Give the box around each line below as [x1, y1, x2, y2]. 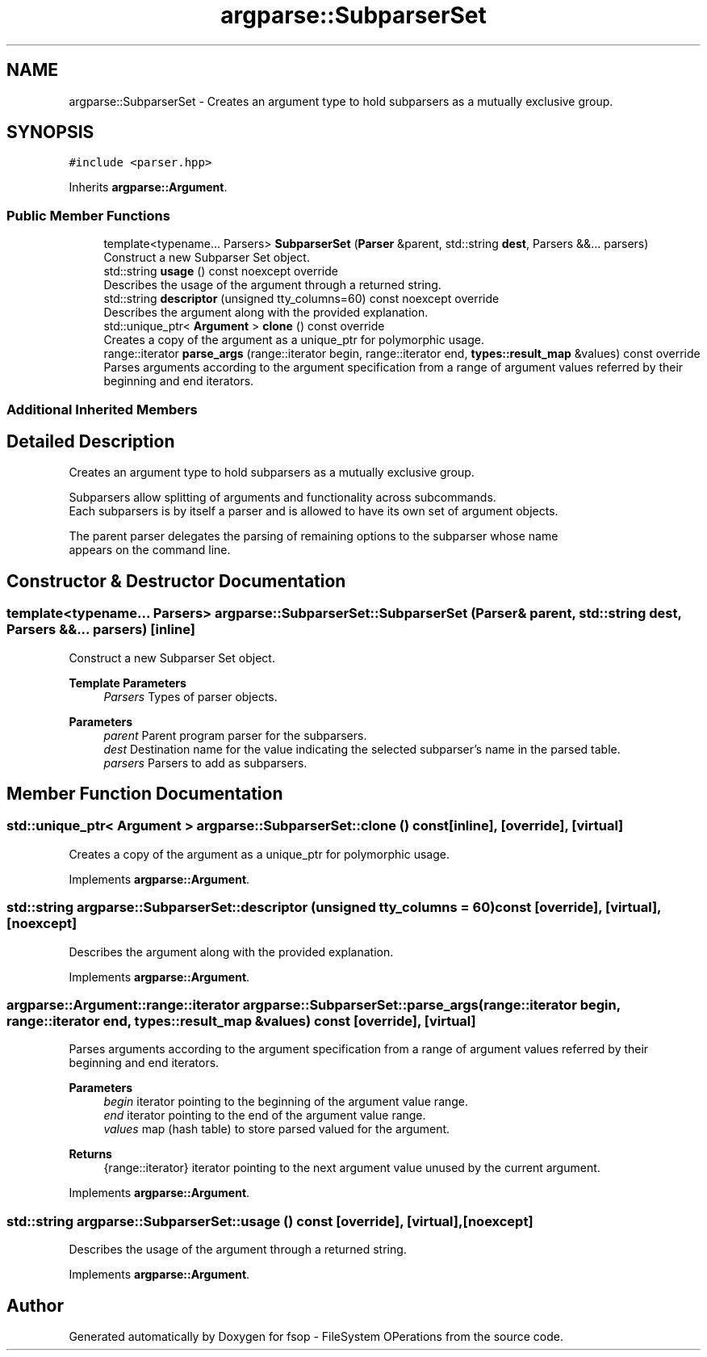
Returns [69, 1147, 112, 1162]
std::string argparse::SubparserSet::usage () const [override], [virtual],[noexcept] [6, 1212, 533, 1229]
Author [6, 1295, 64, 1316]
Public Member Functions [6, 207, 170, 224]
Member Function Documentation [6, 784, 283, 805]
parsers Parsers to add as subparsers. [103, 755, 307, 770]
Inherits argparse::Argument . [69, 180, 228, 195]
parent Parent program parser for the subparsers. [103, 728, 367, 742]
